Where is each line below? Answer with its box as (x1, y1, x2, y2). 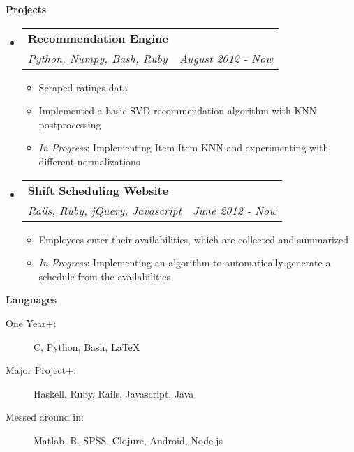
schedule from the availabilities (38, 269, 171, 283)
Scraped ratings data (38, 80, 128, 94)
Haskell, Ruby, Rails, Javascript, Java (34, 386, 194, 400)
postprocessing (38, 116, 101, 131)
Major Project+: (6, 363, 77, 377)
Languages (6, 292, 57, 307)
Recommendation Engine (27, 29, 168, 46)
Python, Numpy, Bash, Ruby (27, 50, 168, 66)
